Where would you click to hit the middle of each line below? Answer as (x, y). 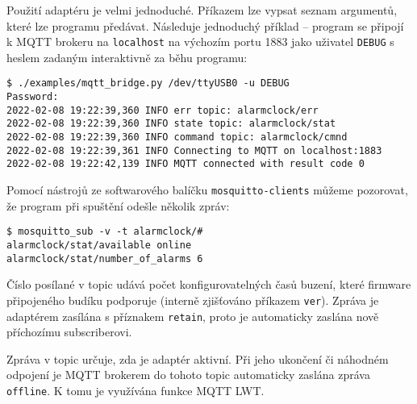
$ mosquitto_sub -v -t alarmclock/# (105, 232)
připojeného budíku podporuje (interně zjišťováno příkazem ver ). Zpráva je (193, 300)
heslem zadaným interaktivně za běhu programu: (127, 57)
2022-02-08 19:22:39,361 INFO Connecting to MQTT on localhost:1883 (194, 150)
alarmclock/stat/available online (99, 245)
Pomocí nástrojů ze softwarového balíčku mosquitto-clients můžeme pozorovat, (207, 190)
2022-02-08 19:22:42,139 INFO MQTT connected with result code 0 (186, 164)
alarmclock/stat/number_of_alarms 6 (105, 258)
